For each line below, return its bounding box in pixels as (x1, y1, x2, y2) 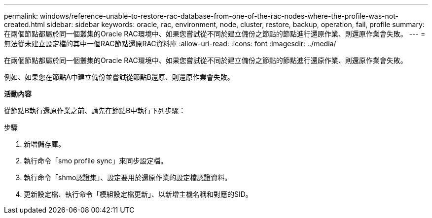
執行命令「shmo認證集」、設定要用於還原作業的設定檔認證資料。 (24, 173, 232, 182)
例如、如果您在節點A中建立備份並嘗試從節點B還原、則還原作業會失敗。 (4, 73, 234, 81)
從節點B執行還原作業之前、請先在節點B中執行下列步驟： (4, 106, 186, 115)
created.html (4, 20, 45, 29)
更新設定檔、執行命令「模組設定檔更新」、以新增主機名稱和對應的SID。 (24, 190, 252, 198)
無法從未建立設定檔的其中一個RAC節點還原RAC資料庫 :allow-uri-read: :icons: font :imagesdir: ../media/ (4, 39, 336, 48)
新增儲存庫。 (24, 140, 65, 148)
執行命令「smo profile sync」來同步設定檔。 (24, 156, 168, 165)
